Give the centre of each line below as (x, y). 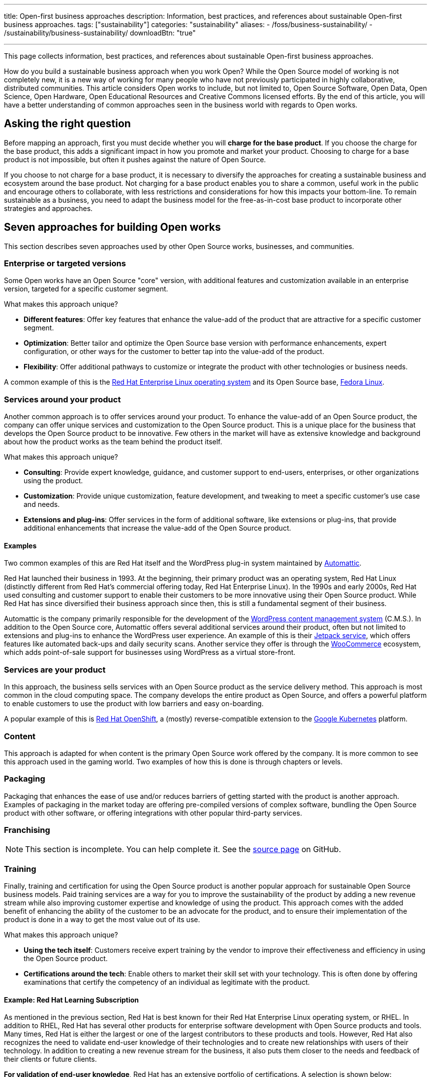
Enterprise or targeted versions (65, 264)
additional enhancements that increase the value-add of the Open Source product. (157, 528)
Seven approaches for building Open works (112, 227)
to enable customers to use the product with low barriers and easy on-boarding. (134, 704)
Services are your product (55, 669)
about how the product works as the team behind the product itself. (113, 442)
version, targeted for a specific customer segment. (86, 289)
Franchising (27, 830)
